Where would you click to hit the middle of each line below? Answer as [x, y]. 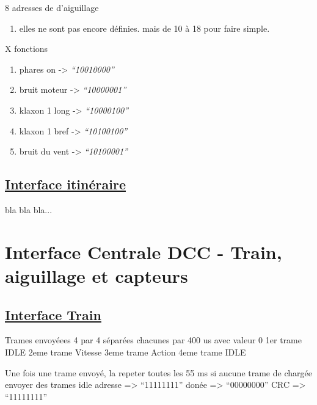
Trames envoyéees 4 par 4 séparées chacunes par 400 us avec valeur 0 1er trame [153, 340]
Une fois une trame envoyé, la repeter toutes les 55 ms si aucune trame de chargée [158, 372]
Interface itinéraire [65, 184]
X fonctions [27, 49]
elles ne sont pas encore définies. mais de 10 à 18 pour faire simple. [144, 28]
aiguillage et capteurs [97, 275]
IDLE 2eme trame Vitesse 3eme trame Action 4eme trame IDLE [126, 352]
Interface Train [53, 314]
